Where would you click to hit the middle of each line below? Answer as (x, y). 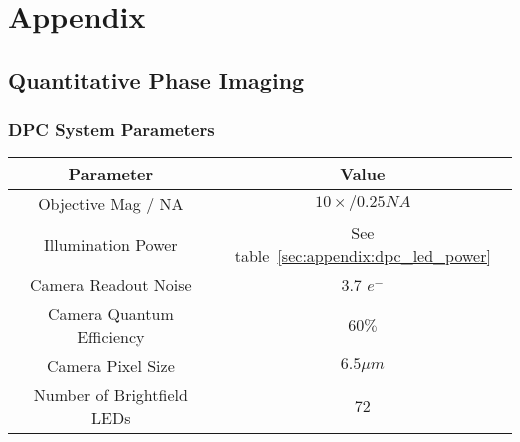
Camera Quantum (110, 314)
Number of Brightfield (110, 395)
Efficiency (111, 337)
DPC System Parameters (111, 129)
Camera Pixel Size (110, 366)
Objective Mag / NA (111, 204)
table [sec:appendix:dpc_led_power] (362, 256)
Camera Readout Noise (111, 285)
